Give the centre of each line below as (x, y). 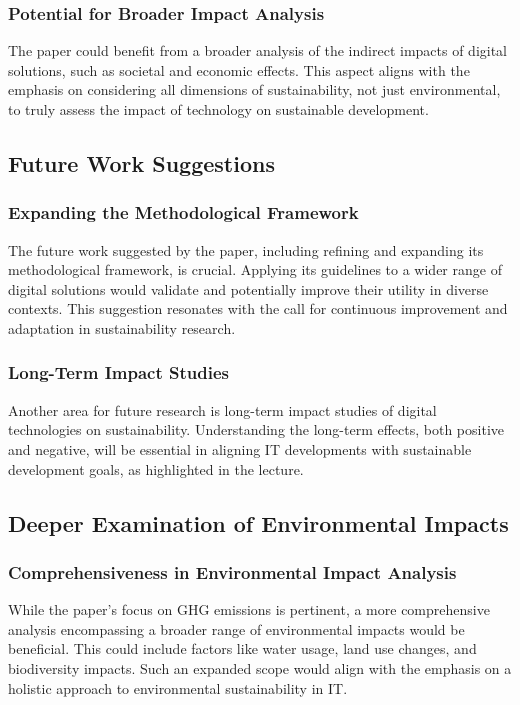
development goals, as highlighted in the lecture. (156, 468)
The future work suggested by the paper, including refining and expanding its (246, 249)
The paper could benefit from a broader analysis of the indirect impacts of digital (258, 50)
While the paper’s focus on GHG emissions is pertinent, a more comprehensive (249, 609)
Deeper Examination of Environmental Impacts (258, 522)
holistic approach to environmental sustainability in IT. (178, 687)
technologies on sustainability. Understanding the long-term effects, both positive (256, 429)
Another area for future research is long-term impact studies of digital (222, 409)
